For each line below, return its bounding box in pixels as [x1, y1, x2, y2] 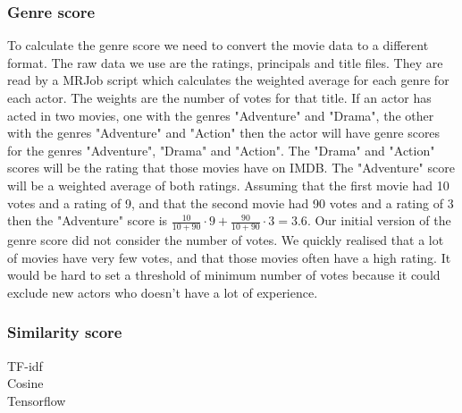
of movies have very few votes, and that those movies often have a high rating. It [7, 248, 451, 266]
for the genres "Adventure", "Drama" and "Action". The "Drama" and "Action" [7, 140, 435, 159]
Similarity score [7, 321, 122, 343]
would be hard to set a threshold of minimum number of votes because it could [7, 265, 441, 284]
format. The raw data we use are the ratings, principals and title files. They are [7, 53, 443, 72]
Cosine [7, 374, 44, 392]
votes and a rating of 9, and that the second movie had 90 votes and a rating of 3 [7, 193, 454, 212]
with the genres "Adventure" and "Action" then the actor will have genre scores [7, 123, 441, 142]
